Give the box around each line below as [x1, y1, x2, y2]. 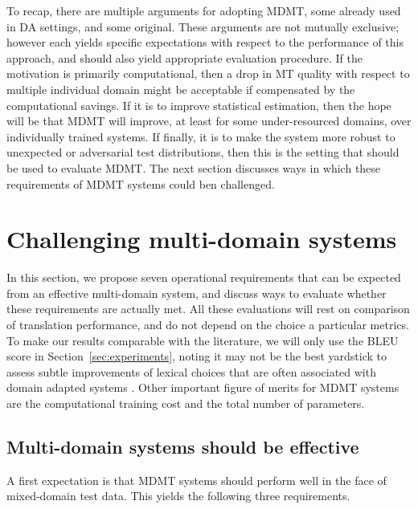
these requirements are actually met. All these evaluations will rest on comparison [6, 300, 410, 317]
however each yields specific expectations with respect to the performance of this [6, 34, 404, 51]
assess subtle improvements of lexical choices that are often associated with [6, 363, 376, 380]
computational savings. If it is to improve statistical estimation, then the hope [6, 96, 391, 113]
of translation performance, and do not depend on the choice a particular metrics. [6, 316, 409, 333]
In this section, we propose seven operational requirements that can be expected [6, 269, 401, 286]
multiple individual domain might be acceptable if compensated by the [6, 80, 355, 97]
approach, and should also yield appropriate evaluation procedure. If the [6, 49, 363, 66]
